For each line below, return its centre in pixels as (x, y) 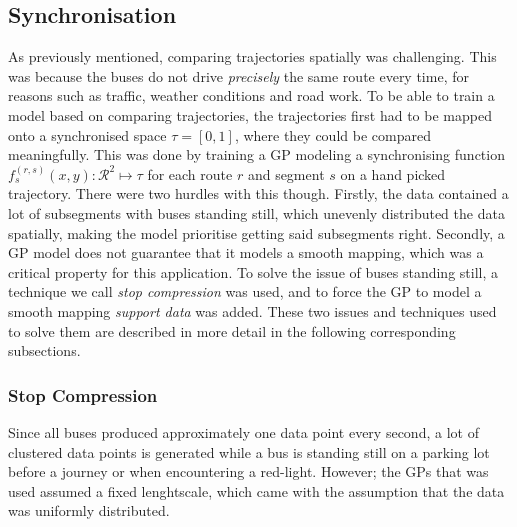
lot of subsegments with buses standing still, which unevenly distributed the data (256, 212)
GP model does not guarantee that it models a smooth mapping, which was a (246, 252)
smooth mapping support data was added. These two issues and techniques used (252, 310)
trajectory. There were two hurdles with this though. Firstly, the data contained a (258, 193)
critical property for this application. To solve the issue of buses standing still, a (253, 271)
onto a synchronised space (87, 134)
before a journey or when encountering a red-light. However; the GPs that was (248, 471)
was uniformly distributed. (89, 510)
